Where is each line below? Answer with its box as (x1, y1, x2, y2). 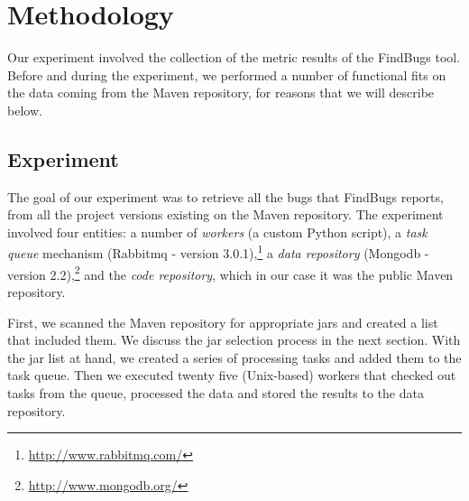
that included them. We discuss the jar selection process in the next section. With (7, 330, 461, 349)
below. (7, 100, 42, 119)
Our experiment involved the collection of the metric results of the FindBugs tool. (7, 48, 461, 67)
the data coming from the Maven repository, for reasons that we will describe (7, 83, 435, 102)
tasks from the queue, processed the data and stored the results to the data (7, 383, 424, 402)
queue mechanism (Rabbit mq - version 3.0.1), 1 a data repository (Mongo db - (7, 241, 429, 263)
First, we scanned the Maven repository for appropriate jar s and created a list (7, 312, 438, 331)
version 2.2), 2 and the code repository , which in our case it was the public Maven (7, 262, 454, 283)
